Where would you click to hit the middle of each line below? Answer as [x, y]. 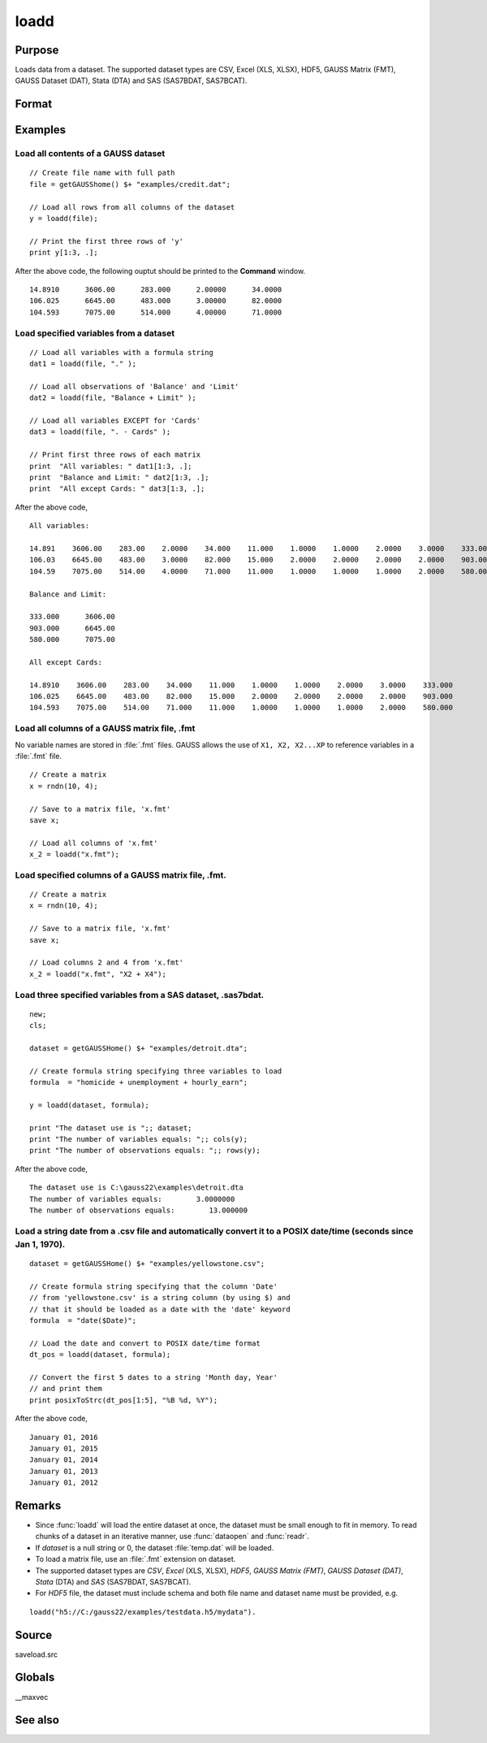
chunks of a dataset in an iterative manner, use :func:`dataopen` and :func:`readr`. [172, 1537]
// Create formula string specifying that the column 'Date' [153, 1286]
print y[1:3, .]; [64, 253]
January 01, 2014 [64, 1460]
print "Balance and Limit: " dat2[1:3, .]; [120, 477]
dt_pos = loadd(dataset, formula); [100, 1355]
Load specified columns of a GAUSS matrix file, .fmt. [121, 875]
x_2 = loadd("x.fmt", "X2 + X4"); [98, 974]
